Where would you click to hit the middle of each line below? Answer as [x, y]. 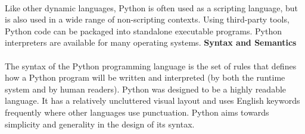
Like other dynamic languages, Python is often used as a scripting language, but [152, 7]
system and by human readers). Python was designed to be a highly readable [146, 89]
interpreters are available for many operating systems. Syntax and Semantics [151, 42]
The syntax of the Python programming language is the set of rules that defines [151, 66]
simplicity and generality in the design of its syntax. [100, 124]
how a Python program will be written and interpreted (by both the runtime [145, 77]
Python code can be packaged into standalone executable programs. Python [143, 31]
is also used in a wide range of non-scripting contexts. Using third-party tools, [147, 19]
